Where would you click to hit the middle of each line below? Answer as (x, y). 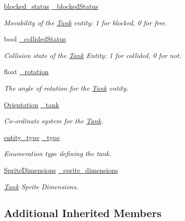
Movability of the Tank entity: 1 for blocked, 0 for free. (86, 22)
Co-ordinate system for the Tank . (54, 121)
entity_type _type (32, 137)
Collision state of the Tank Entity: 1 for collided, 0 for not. (93, 55)
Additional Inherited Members (83, 212)
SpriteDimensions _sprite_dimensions (61, 170)
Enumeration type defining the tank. (58, 153)
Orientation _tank (32, 104)
